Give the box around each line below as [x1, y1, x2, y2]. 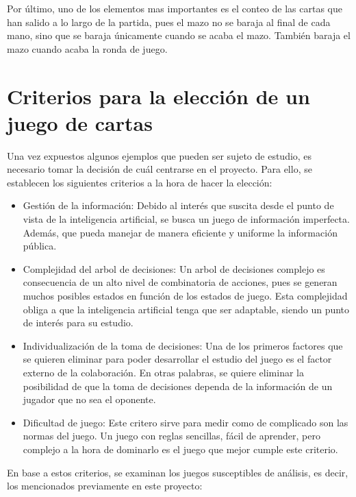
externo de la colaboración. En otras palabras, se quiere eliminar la [23, 365, 304, 379]
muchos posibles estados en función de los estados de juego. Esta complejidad [23, 289, 348, 303]
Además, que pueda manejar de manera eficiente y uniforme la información [23, 225, 338, 239]
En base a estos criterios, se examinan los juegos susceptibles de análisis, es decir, [7, 465, 348, 479]
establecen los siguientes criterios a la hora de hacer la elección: [7, 175, 272, 189]
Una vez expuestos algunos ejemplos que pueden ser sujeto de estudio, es [7, 148, 312, 162]
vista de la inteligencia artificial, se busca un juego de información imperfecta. [23, 212, 350, 226]
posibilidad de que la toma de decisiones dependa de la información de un [23, 378, 333, 393]
